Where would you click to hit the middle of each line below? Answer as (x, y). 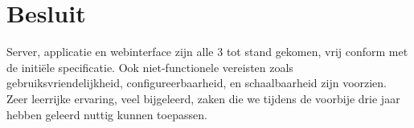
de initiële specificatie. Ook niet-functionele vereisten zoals (150, 67)
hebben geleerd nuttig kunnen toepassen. (107, 114)
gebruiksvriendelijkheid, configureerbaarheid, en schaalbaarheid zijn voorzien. (197, 83)
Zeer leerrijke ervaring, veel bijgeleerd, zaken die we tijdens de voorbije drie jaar (203, 98)
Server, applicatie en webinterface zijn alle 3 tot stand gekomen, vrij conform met (207, 52)
